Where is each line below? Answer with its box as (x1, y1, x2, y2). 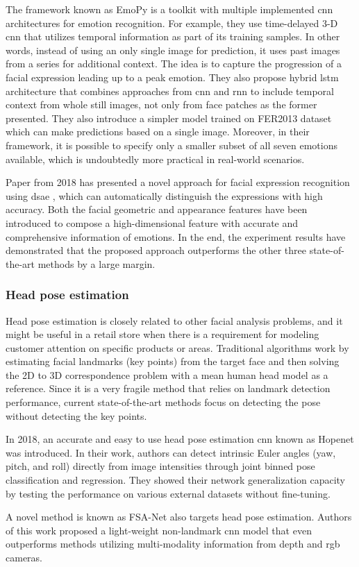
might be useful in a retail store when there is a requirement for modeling (6, 327, 319, 341)
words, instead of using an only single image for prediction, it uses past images (6, 42, 340, 57)
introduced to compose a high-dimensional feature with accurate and (6, 215, 299, 230)
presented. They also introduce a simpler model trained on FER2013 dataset (6, 110, 332, 125)
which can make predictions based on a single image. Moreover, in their (6, 124, 310, 139)
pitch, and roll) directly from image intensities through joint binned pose (6, 459, 315, 473)
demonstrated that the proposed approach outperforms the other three (6, 243, 306, 257)
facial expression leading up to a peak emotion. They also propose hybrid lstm (6, 69, 339, 84)
